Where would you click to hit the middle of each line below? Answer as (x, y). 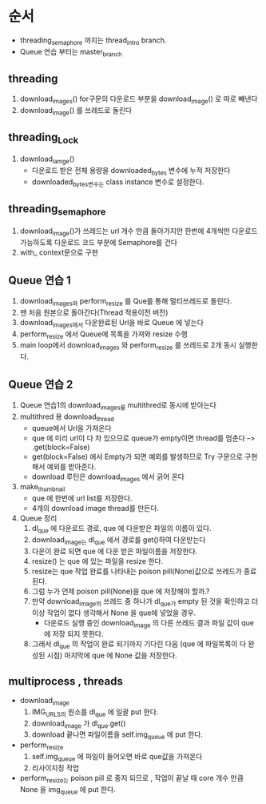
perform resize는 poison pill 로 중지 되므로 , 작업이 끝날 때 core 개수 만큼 (131, 779)
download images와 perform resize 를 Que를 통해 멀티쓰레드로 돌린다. (126, 301)
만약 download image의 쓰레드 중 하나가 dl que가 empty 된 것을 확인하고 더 (145, 602)
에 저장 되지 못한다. (73, 634)
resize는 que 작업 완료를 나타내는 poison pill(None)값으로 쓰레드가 (137, 571)
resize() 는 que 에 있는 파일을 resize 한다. (97, 561)
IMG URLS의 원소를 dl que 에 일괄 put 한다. (95, 712)
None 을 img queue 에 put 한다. (67, 790)
